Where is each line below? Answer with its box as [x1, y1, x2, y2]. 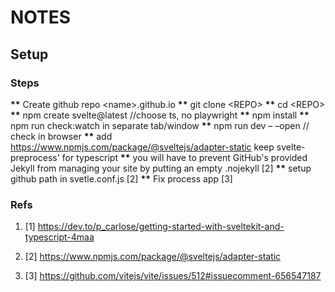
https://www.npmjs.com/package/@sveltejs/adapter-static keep [10, 141, 275, 153]
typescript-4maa [24, 231, 95, 243]
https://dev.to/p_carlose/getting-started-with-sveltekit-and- [37, 221, 285, 233]
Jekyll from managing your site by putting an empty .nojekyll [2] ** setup [10, 162, 312, 174]
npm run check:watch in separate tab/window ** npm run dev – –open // [10, 119, 310, 131]
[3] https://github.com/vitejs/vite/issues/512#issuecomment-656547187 [24, 270, 322, 282]
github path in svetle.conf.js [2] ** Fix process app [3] [10, 172, 233, 185]
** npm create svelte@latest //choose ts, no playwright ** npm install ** [10, 109, 310, 121]
